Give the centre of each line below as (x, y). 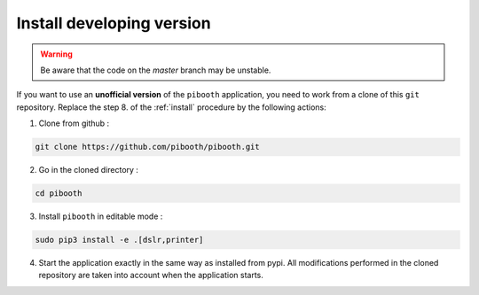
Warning (56, 54)
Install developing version (114, 23)
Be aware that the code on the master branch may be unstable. (156, 70)
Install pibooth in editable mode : (101, 216)
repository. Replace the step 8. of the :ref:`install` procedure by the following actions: (172, 107)
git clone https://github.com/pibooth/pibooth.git (148, 147)
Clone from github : (74, 123)
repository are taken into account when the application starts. (151, 276)
